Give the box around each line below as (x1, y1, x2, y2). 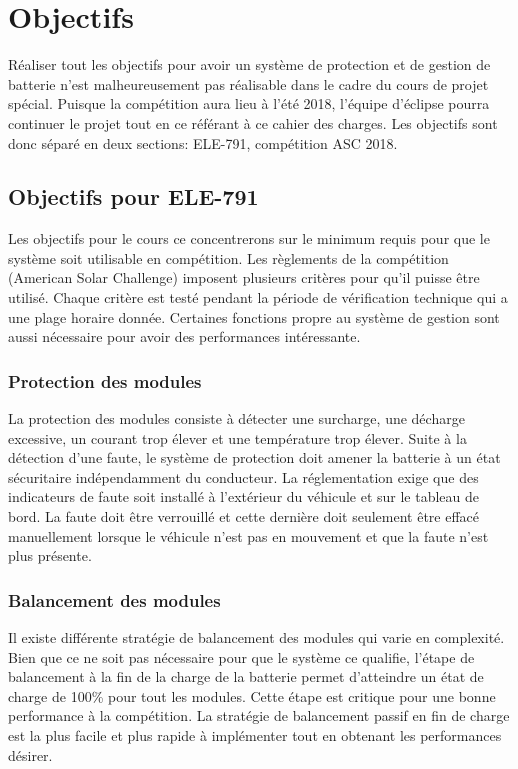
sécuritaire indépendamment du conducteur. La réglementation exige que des (8, 466, 479, 487)
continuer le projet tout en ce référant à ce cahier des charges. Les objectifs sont (8, 112, 498, 133)
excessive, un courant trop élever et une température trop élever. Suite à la (8, 427, 467, 448)
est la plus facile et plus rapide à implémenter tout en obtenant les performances (8, 725, 502, 746)
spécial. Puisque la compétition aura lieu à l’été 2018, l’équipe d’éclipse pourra (8, 93, 490, 114)
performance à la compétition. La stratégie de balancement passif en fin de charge (8, 705, 510, 726)
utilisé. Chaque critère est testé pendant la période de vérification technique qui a (8, 287, 508, 308)
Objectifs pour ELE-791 (8, 181, 259, 212)
